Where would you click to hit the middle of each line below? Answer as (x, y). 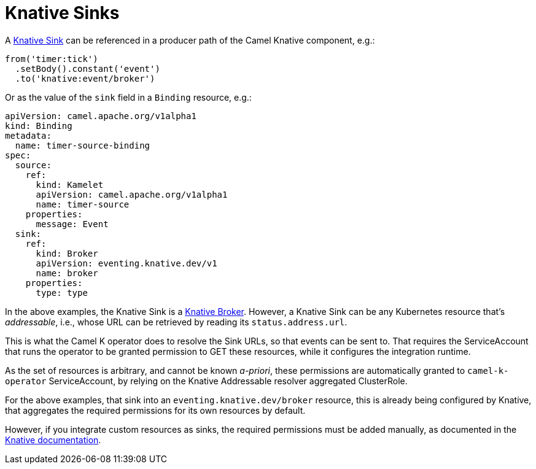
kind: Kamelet (70, 184)
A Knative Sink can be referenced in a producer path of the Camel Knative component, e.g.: (190, 40)
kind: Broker (67, 253)
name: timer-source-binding (83, 145)
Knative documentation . (53, 440)
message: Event (72, 224)
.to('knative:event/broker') (85, 78)
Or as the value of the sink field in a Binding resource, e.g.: (128, 97)
